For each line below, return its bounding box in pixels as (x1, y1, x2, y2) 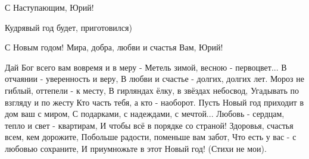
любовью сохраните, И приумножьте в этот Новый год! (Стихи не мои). (5, 142, 267, 154)
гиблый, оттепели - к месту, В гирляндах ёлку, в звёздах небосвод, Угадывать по (5, 84, 299, 96)
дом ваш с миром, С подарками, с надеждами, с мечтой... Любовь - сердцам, (5, 107, 285, 120)
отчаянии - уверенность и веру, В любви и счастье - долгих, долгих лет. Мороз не (5, 72, 305, 85)
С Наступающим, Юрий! (5, 1, 94, 13)
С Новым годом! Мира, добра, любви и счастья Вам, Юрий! (5, 41, 223, 53)
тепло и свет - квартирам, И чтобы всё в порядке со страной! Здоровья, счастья (5, 119, 294, 131)
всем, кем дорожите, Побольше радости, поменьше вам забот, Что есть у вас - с (5, 131, 296, 143)
